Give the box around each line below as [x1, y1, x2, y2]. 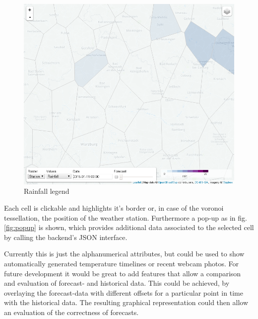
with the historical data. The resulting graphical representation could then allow [4, 297, 249, 308]
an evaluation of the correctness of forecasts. [4, 307, 139, 317]
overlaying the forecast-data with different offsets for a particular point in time [4, 287, 243, 298]
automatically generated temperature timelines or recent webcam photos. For [4, 258, 239, 268]
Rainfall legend [24, 186, 69, 196]
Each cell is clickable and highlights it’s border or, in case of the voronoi [4, 203, 224, 213]
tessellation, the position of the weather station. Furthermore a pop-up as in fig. [4, 212, 247, 223]
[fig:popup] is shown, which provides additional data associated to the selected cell [4, 222, 254, 233]
